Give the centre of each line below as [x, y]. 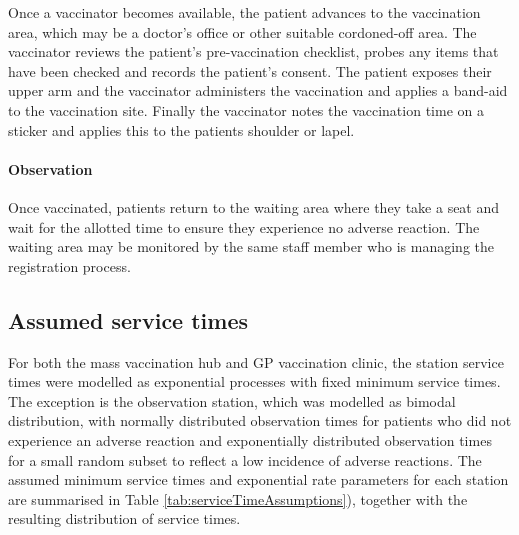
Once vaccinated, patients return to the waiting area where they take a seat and [254, 206]
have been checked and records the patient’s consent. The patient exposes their [250, 70]
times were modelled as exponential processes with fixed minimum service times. [254, 381]
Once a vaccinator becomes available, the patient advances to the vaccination [244, 12]
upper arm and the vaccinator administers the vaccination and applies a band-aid [258, 90]
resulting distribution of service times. [124, 518]
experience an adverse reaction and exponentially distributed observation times [250, 439]
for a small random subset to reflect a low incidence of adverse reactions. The [245, 459]
